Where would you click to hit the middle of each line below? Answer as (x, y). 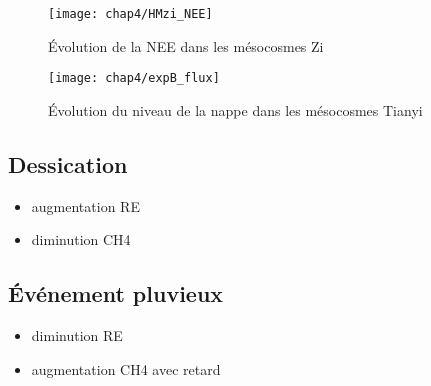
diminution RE (77, 335)
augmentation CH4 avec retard (126, 368)
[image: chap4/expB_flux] (134, 78)
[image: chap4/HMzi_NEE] (130, 14)
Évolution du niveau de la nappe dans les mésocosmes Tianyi (235, 109)
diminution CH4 (81, 239)
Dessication (68, 163)
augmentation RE (85, 205)
